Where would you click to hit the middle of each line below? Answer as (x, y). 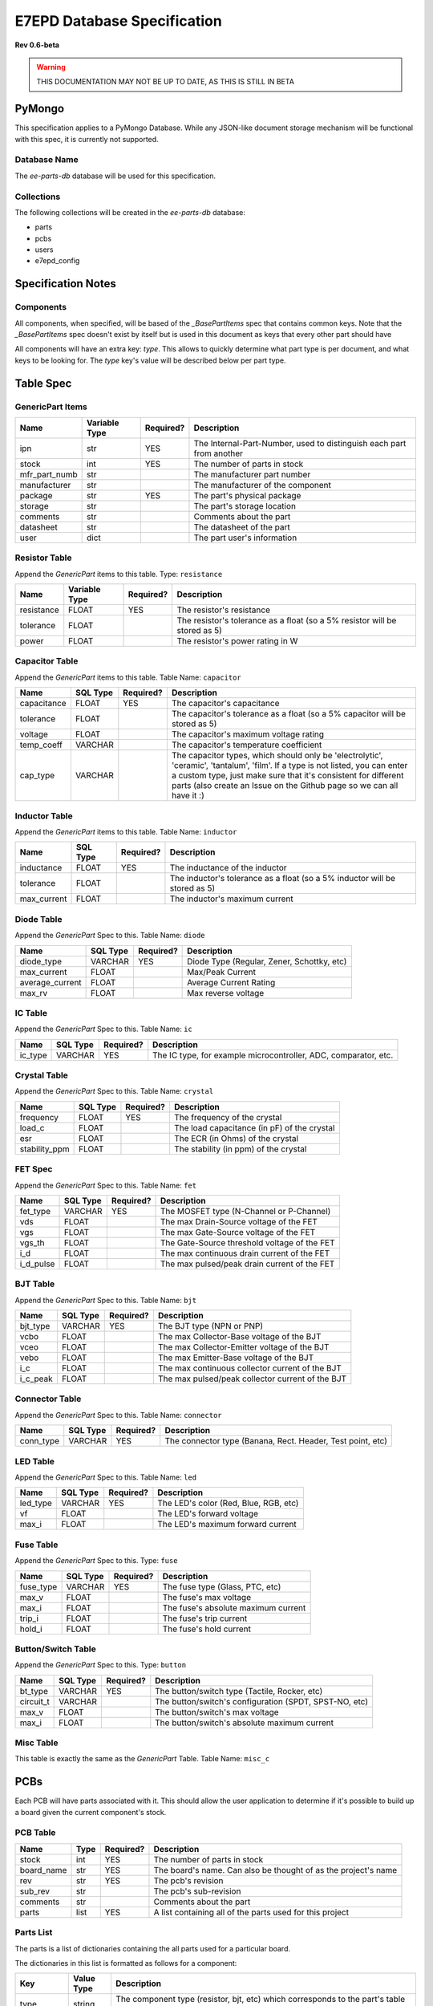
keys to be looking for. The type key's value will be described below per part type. (150, 360)
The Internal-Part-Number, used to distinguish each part (300, 443)
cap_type (37, 776)
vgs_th (32, 1242)
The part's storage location (245, 506)
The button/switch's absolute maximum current (245, 1723)
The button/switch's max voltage (217, 1712)
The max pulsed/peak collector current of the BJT (252, 1379)
